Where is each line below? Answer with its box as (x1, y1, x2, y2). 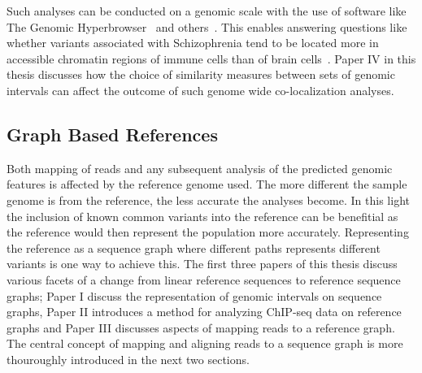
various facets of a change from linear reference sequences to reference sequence (7, 271, 401, 288)
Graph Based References (7, 121, 218, 146)
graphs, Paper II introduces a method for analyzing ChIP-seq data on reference (7, 303, 402, 320)
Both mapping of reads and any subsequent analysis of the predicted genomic (7, 159, 393, 176)
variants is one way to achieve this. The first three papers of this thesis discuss (7, 255, 398, 272)
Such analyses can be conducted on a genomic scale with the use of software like (7, 2, 407, 19)
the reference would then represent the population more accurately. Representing (7, 223, 409, 241)
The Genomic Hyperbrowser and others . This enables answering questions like (7, 18, 407, 35)
